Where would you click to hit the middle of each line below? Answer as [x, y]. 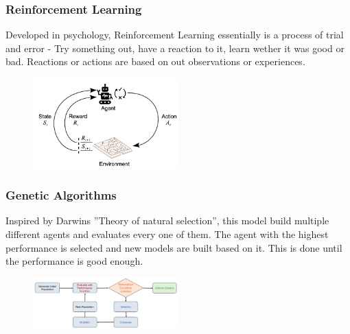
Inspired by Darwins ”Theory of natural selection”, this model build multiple [167, 220]
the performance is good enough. [74, 261]
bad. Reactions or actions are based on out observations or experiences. [155, 61]
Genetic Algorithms [61, 195]
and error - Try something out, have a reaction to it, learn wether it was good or [175, 48]
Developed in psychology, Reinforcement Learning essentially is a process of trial [175, 35]
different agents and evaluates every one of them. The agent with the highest [167, 234]
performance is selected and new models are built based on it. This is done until [174, 247]
